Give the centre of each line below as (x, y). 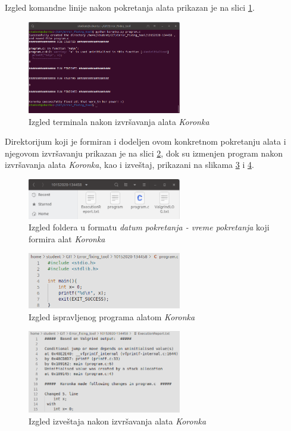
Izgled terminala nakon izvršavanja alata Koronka (119, 121)
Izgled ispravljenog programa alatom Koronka (112, 316)
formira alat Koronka (67, 238)
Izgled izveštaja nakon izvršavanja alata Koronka (118, 421)
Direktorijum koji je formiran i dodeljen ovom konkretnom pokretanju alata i (145, 141)
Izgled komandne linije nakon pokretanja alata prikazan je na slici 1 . (130, 7)
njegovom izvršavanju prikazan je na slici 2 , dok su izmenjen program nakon (144, 153)
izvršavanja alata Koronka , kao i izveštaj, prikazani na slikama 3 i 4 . (129, 165)
